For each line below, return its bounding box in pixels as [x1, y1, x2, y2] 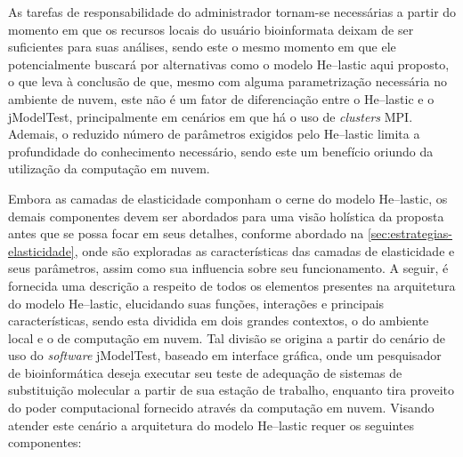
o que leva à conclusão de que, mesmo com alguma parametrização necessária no [8, 72, 448, 91]
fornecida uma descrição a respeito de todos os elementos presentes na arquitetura [8, 276, 456, 294]
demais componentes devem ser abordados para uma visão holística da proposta [8, 206, 444, 225]
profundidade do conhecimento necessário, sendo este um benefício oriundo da [8, 141, 434, 160]
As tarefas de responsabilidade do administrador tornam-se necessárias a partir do [8, 3, 457, 20]
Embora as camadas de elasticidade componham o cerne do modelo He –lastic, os [8, 188, 448, 207]
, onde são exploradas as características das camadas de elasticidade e [74, 241, 455, 260]
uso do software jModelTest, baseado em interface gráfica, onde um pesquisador [8, 346, 442, 365]
